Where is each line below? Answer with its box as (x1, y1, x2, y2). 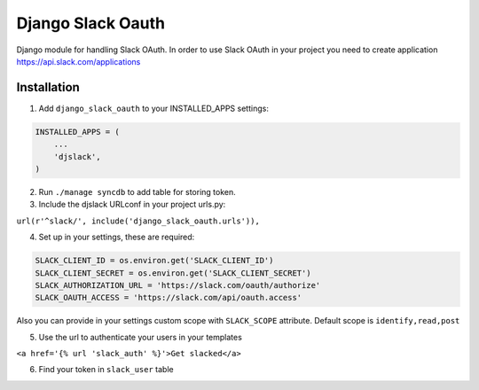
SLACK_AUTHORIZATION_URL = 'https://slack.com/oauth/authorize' (35, 280, 321, 290)
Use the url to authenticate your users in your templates (38, 331, 243, 342)
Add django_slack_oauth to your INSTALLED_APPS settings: (38, 103, 270, 113)
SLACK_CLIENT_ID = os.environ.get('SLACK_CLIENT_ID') (35, 255, 274, 266)
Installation (16, 80, 80, 95)
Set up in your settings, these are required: (38, 231, 195, 243)
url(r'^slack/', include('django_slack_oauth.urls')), (16, 215, 261, 226)
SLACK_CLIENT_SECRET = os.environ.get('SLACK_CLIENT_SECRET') (35, 268, 311, 278)
